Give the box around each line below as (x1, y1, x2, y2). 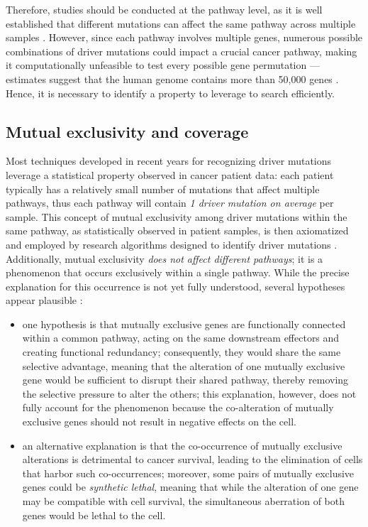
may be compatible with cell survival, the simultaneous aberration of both (22, 494, 345, 509)
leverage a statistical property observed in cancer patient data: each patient (6, 167, 334, 182)
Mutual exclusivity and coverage (6, 120, 249, 142)
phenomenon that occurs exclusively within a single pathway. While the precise (6, 265, 350, 280)
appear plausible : (6, 293, 83, 308)
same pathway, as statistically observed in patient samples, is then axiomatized (6, 223, 349, 238)
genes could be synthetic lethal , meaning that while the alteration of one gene (22, 479, 359, 494)
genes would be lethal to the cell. (22, 507, 166, 522)
